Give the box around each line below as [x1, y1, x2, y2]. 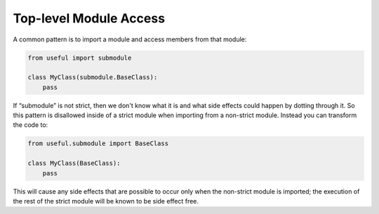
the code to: [13, 121, 48, 129]
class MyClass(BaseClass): [27, 159, 121, 168]
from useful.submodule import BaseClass [27, 140, 168, 147]
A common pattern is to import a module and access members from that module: [13, 35, 247, 44]
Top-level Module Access [13, 11, 165, 26]
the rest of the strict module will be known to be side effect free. [13, 197, 199, 205]
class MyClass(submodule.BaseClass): [27, 74, 158, 81]
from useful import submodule [27, 53, 132, 62]
